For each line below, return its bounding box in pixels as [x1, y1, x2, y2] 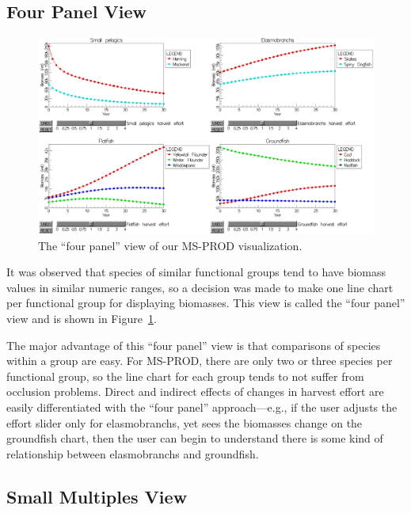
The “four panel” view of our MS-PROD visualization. [38, 237, 303, 253]
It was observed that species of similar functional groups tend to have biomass [6, 264, 386, 280]
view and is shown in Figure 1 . [6, 310, 157, 327]
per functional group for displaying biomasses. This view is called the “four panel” [6, 294, 405, 311]
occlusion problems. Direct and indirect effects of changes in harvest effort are [6, 383, 384, 400]
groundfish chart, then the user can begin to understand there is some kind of [6, 430, 383, 446]
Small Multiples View [6, 484, 188, 508]
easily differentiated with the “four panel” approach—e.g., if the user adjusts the [6, 398, 398, 415]
